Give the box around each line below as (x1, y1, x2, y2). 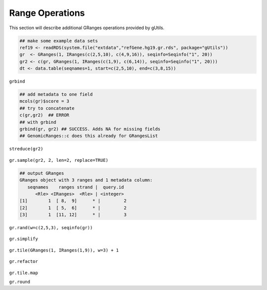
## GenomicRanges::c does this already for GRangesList (19, 133, 158, 139)
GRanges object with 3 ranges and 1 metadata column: (19, 177, 153, 183)
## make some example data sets (19, 38, 98, 44)
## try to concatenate (19, 105, 75, 111)
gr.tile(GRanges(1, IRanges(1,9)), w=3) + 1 (9, 247, 119, 253)
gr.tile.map (9, 270, 38, 276)
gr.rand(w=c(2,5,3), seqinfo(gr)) (9, 225, 93, 231)
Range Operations (9, 7, 85, 18)
